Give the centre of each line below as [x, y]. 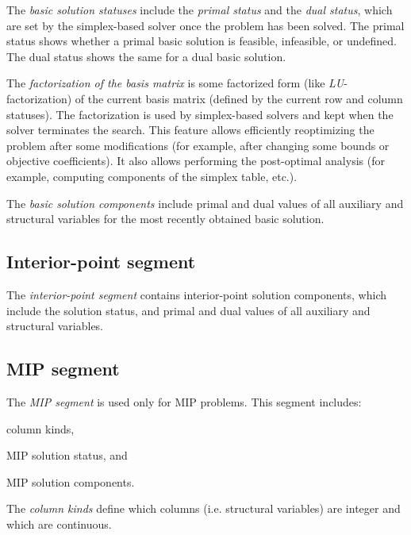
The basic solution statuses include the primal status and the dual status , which [200, 10]
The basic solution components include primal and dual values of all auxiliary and [205, 203]
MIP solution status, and [67, 455]
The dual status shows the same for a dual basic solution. [146, 56]
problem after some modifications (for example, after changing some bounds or [198, 145]
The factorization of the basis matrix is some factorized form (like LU [175, 83]
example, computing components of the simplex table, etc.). [152, 176]
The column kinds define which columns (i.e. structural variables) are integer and [204, 508]
